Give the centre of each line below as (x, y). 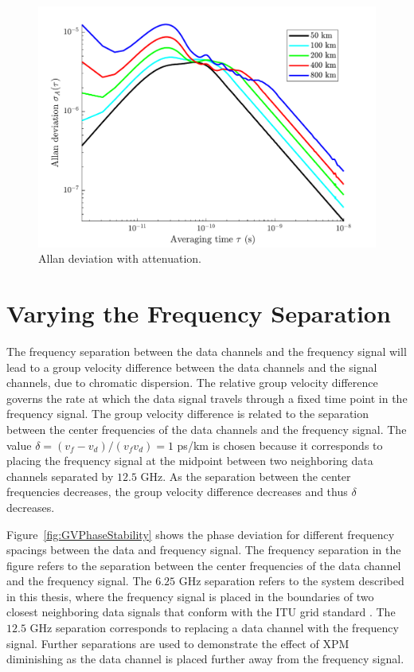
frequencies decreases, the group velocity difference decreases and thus (177, 492)
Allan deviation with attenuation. (120, 258)
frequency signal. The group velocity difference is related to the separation (188, 414)
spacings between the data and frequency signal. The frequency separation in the (204, 550)
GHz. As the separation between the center (246, 476)
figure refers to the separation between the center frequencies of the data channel (204, 565)
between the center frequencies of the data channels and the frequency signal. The (207, 429)
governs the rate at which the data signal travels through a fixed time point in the (207, 398)
